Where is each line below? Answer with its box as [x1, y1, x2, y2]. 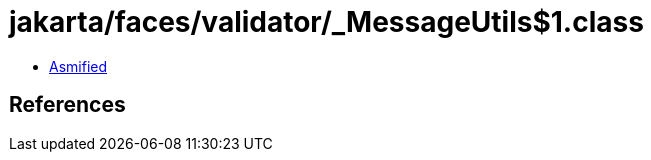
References [9, 92, 126, 118]
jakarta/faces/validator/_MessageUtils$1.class [9, 5, 644, 39]
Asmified [49, 57, 108, 75]
